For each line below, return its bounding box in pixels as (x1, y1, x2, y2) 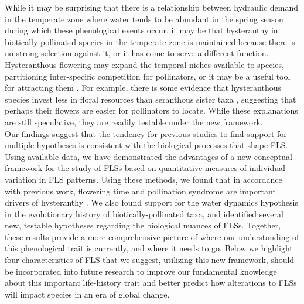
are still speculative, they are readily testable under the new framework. (5, 115, 263, 128)
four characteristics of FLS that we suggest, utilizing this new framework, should (5, 254, 295, 266)
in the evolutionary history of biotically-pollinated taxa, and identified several (5, 207, 283, 220)
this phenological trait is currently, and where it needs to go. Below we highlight (5, 242, 293, 254)
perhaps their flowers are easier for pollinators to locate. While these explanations (5, 104, 298, 117)
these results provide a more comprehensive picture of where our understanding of (5, 230, 299, 242)
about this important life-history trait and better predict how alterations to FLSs (5, 276, 297, 289)
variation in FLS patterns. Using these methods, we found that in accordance (5, 173, 282, 185)
